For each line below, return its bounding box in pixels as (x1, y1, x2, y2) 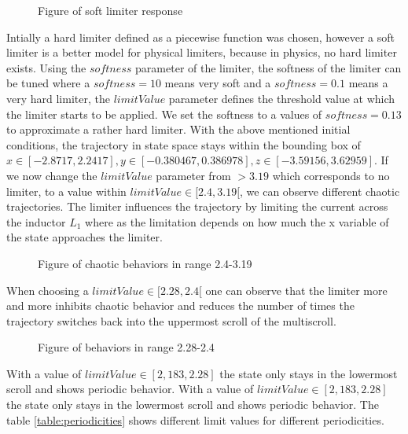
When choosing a (6, 281, 89, 298)
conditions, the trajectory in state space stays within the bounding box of (6, 136, 361, 153)
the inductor (6, 213, 66, 230)
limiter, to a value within (6, 182, 127, 199)
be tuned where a (6, 75, 90, 91)
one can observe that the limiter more (205, 281, 388, 298)
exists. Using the (6, 59, 86, 75)
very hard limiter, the (6, 90, 110, 106)
